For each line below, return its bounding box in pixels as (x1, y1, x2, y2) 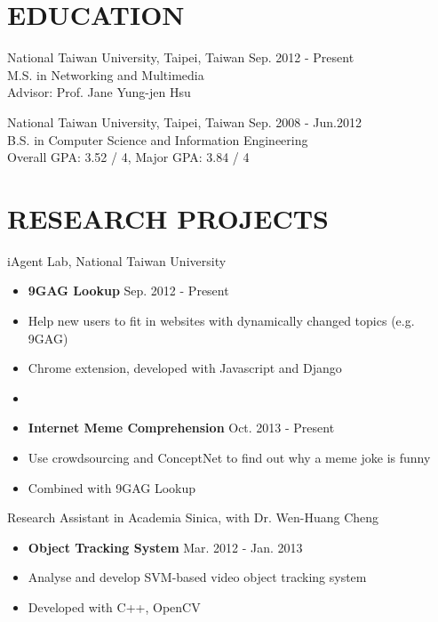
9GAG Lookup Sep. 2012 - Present (28, 281, 229, 300)
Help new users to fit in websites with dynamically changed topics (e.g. (28, 311, 415, 329)
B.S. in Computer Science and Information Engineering (7, 130, 308, 149)
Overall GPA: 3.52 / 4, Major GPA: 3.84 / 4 (7, 148, 250, 166)
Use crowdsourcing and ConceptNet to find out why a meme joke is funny (28, 448, 431, 466)
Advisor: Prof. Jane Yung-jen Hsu (7, 83, 191, 101)
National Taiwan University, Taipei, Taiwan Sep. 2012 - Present (7, 48, 354, 67)
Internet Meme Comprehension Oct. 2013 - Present (28, 418, 335, 437)
